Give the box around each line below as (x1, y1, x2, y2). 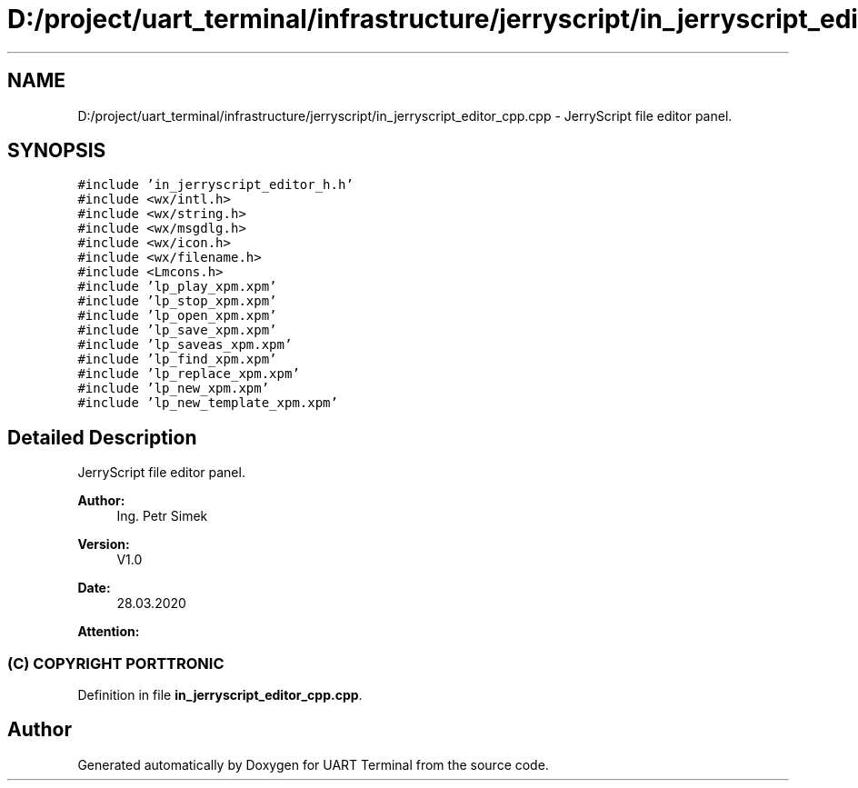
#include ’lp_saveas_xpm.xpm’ (77, 337, 293, 353)
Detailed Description (7, 425, 197, 449)
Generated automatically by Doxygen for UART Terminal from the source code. (77, 756, 549, 773)
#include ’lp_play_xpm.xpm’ (77, 279, 277, 294)
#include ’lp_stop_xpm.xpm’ (77, 294, 277, 309)
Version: (77, 536, 130, 553)
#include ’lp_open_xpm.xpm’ (77, 308, 277, 324)
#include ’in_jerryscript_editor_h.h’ (77, 177, 354, 193)
